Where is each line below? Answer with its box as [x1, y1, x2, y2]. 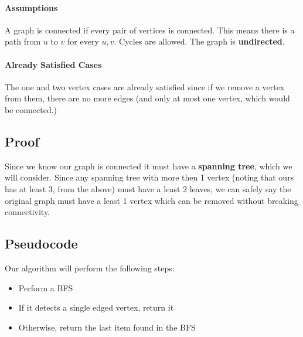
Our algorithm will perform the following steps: [5, 261, 175, 274]
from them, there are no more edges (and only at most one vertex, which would [5, 92, 290, 104]
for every [67, 35, 99, 47]
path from [5, 35, 41, 47]
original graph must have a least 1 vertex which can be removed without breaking [5, 194, 298, 206]
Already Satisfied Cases [5, 58, 102, 70]
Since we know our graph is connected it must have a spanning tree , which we [5, 159, 292, 172]
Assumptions [5, 1, 58, 13]
